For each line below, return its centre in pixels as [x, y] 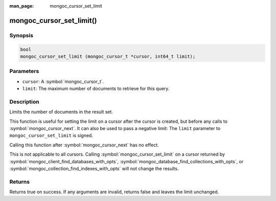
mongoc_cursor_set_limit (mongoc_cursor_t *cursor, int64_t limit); [108, 56]
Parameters [24, 71]
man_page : [22, 6]
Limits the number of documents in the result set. [61, 112]
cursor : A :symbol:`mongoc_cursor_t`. [63, 81]
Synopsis [21, 35]
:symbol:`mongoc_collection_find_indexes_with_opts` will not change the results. [94, 168]
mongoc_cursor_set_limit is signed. [51, 136]
